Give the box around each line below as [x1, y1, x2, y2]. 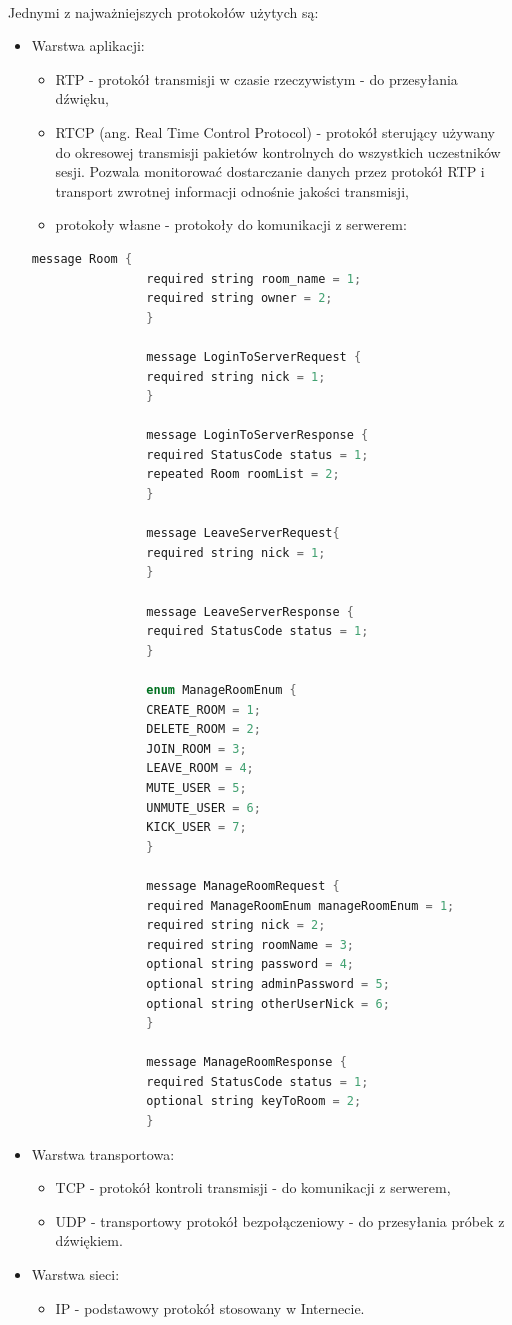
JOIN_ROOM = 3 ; [146, 741, 247, 756]
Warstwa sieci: [31, 1264, 120, 1285]
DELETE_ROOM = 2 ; [146, 722, 261, 737]
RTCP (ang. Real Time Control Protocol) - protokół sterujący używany [55, 121, 495, 142]
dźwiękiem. [55, 1230, 123, 1251]
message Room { [31, 251, 133, 266]
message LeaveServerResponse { [146, 604, 354, 619]
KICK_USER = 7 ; [146, 820, 247, 835]
